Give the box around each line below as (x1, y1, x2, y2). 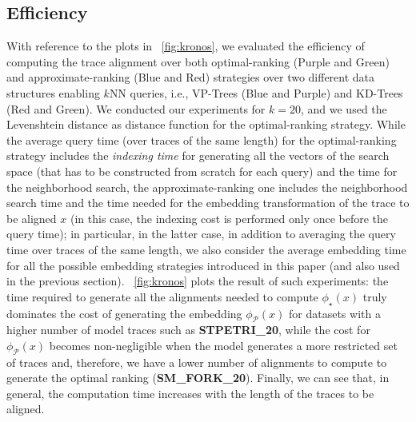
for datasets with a (289, 305, 381, 321)
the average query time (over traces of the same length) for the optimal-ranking (6, 131, 397, 148)
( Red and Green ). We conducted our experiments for (6, 100, 266, 117)
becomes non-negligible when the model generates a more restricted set (49, 336, 398, 353)
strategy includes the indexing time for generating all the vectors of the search (6, 147, 390, 164)
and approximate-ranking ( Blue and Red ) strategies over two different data (6, 69, 375, 86)
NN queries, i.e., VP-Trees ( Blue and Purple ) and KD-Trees (109, 84, 403, 101)
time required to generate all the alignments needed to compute (6, 288, 318, 305)
